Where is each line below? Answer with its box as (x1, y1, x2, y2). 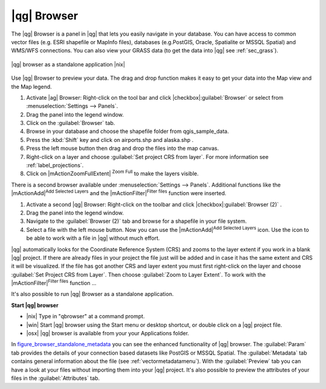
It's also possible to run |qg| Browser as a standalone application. (11, 291, 174, 298)
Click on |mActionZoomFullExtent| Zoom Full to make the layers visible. (26, 169, 199, 178)
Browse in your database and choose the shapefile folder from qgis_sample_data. (26, 127, 229, 135)
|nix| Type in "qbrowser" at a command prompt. (26, 313, 145, 320)
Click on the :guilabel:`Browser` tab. (26, 120, 115, 127)
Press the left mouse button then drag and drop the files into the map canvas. (26, 145, 219, 152)
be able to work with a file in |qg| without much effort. (26, 234, 160, 242)
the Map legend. (11, 83, 53, 90)
